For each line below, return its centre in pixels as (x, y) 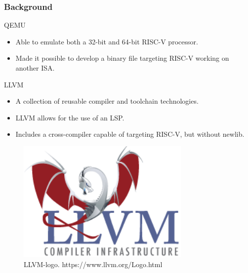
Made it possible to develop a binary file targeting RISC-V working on (122, 58)
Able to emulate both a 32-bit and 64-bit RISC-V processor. (107, 41)
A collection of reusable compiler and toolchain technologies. (107, 101)
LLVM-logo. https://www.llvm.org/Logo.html (93, 264)
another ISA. (35, 68)
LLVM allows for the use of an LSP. (70, 117)
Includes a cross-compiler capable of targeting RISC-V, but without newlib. (130, 134)
